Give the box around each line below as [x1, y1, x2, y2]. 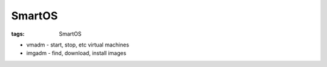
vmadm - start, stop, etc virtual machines [26, 41, 130, 48]
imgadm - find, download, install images [26, 49, 127, 57]
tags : [11, 30, 25, 37]
